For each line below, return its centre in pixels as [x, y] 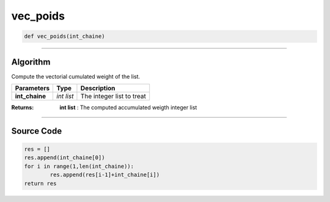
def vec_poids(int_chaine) [64, 36]
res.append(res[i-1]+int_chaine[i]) [105, 175]
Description [98, 88]
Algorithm [31, 62]
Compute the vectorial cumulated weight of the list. [76, 76]
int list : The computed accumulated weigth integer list [128, 107]
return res [40, 183]
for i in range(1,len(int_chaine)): [79, 166]
